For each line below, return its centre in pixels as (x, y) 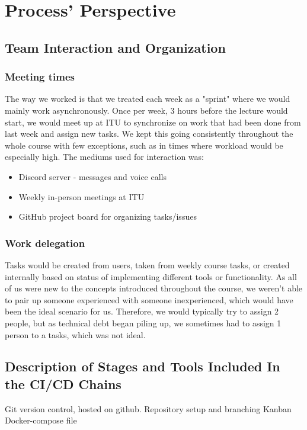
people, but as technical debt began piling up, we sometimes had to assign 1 (143, 322)
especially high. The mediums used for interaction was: (104, 157)
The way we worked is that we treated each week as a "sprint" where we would (148, 99)
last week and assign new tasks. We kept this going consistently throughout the (149, 134)
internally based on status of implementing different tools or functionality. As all (151, 276)
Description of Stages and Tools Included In (143, 366)
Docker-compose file (41, 420)
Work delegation (45, 243)
